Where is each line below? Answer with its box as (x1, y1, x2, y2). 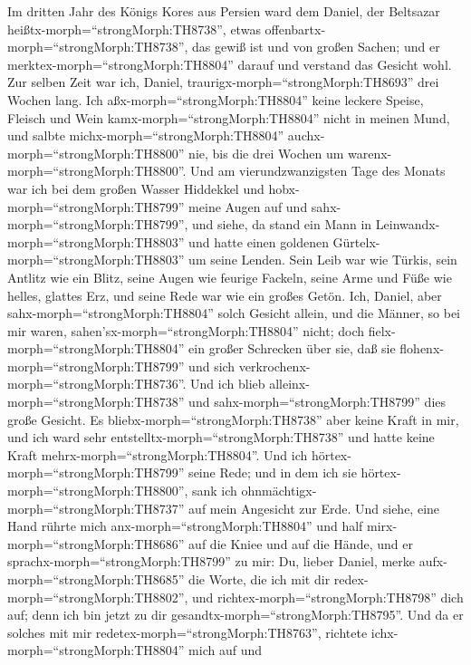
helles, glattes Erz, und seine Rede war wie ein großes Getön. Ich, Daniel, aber (7, 285, 442, 304)
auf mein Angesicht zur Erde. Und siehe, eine (188, 498, 440, 517)
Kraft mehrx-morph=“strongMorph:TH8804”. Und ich (7, 445, 308, 464)
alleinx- (269, 374, 310, 393)
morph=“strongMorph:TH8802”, (7, 587, 188, 606)
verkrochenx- (238, 356, 311, 375)
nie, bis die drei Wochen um (188, 143, 344, 162)
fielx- (368, 321, 396, 340)
